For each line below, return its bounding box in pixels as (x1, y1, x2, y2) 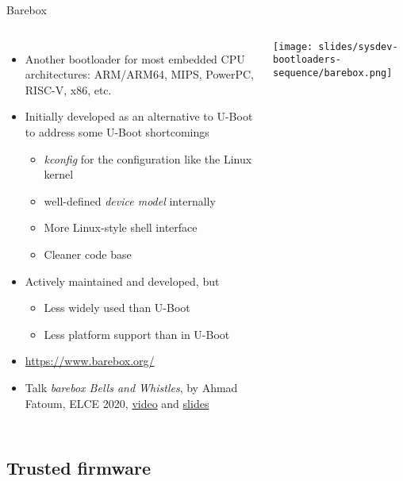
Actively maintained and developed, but (25, 272, 220, 289)
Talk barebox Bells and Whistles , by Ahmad (25, 379, 238, 395)
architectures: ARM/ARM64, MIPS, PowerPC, (25, 66, 254, 83)
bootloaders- (273, 54, 341, 66)
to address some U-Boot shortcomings (25, 123, 209, 140)
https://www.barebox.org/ (25, 352, 155, 369)
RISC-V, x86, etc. (25, 81, 112, 98)
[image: (273, 40, 313, 52)
